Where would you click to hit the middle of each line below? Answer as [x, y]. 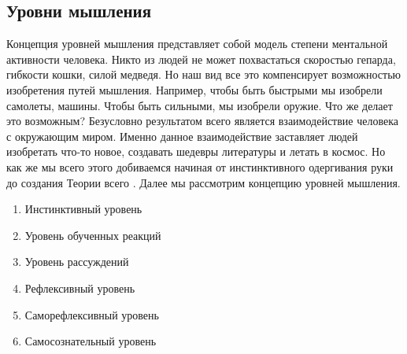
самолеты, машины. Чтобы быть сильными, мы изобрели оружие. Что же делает [200, 105]
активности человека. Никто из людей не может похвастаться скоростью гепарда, [201, 59]
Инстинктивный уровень [83, 209]
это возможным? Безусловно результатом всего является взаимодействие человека [202, 121]
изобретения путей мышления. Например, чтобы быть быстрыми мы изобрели [194, 89]
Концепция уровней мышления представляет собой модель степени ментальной [197, 44]
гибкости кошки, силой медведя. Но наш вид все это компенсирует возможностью [203, 74]
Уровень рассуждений [77, 262]
